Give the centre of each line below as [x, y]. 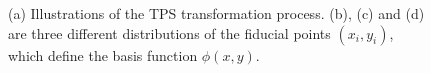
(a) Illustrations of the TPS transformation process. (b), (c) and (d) [216, 13]
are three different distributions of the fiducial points [169, 32]
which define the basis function [103, 54]
